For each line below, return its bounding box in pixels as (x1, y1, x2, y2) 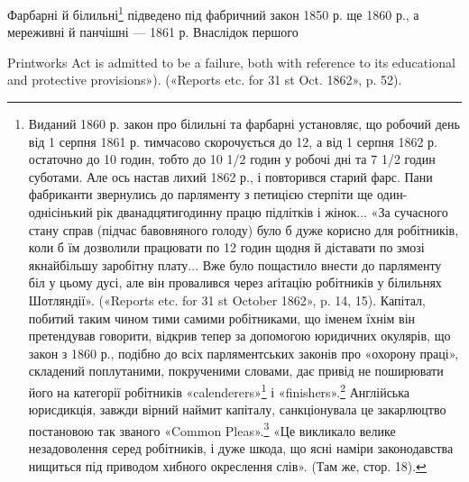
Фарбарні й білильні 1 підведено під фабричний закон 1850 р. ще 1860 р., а (7, 3, 419, 23)
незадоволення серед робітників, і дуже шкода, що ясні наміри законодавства (28, 439, 454, 458)
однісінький (28, 203, 93, 221)
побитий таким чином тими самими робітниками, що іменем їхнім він (28, 308, 416, 327)
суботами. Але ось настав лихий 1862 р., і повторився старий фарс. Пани (28, 167, 433, 186)
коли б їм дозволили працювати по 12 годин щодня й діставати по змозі (28, 238, 425, 257)
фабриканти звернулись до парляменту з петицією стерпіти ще (28, 185, 373, 204)
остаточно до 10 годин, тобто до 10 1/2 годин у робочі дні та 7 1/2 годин (28, 150, 436, 168)
